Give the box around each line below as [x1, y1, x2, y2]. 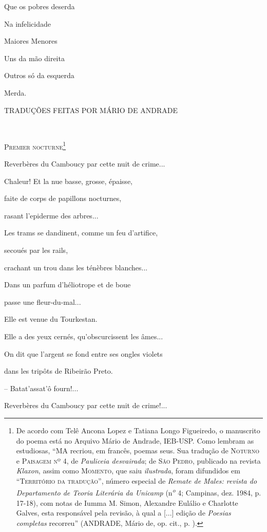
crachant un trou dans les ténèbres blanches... [4, 262, 148, 272]
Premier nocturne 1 [4, 139, 66, 152]
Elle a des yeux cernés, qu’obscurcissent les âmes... [4, 331, 163, 341]
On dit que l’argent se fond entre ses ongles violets [4, 348, 163, 359]
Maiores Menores [4, 35, 58, 46]
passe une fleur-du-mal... [4, 296, 81, 307]
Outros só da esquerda [4, 70, 74, 81]
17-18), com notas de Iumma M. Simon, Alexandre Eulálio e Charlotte [16, 497, 238, 508]
